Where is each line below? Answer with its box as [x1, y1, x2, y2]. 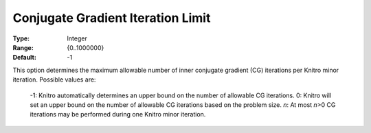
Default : [12, 53, 37, 62]
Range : [12, 43, 34, 51]
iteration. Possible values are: [12, 75, 96, 84]
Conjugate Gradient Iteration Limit [12, 10, 211, 25]
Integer [67, 34, 87, 43]
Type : [12, 34, 30, 43]
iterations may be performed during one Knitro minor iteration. [30, 110, 206, 119]
